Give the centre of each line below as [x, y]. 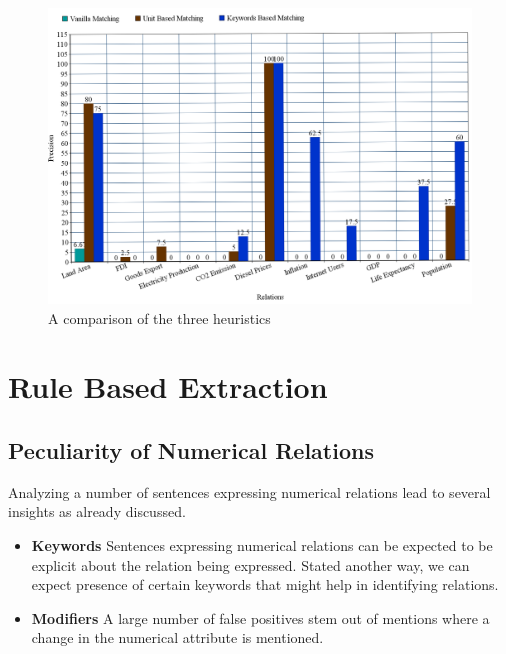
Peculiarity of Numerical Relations [191, 450]
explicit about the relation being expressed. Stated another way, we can [250, 564]
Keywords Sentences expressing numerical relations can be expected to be [262, 545]
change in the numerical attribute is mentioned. [177, 637]
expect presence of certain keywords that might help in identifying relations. [265, 584]
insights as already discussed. [97, 511]
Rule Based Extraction [168, 386]
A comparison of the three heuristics [159, 317]
